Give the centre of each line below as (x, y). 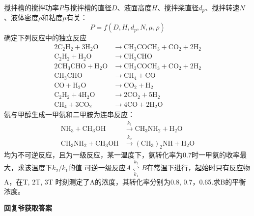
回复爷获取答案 (28, 208)
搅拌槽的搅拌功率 (31, 7)
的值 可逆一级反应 (97, 168)
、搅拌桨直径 (178, 7)
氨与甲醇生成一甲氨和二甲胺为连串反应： (69, 114)
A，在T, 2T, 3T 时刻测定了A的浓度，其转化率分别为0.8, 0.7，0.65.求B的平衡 (125, 181)
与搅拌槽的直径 (87, 7)
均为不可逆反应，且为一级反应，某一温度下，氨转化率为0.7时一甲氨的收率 (122, 155)
